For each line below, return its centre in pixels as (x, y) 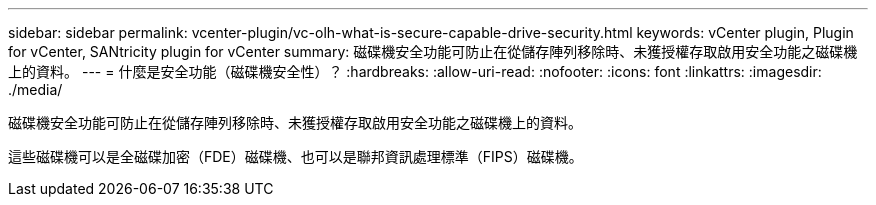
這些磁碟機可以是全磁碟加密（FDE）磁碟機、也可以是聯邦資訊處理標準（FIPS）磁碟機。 (295, 156)
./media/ (35, 89)
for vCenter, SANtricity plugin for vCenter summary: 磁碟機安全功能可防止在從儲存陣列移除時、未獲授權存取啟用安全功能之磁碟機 (433, 51)
